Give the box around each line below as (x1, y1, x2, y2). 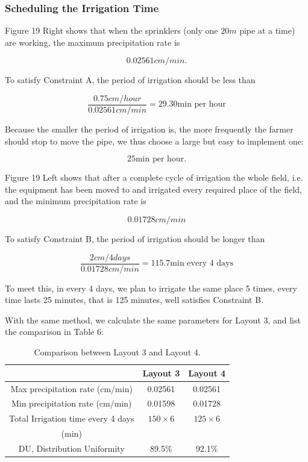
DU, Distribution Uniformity (18, 442, 125, 454)
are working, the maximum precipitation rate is (5, 36, 180, 48)
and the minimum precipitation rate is (5, 195, 146, 207)
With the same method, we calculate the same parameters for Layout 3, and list (5, 313, 301, 326)
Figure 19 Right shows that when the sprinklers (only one (5, 24, 218, 37)
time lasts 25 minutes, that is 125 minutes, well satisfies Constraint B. (5, 293, 264, 306)
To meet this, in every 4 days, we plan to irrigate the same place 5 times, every (5, 281, 297, 294)
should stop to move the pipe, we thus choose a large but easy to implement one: (5, 134, 304, 147)
